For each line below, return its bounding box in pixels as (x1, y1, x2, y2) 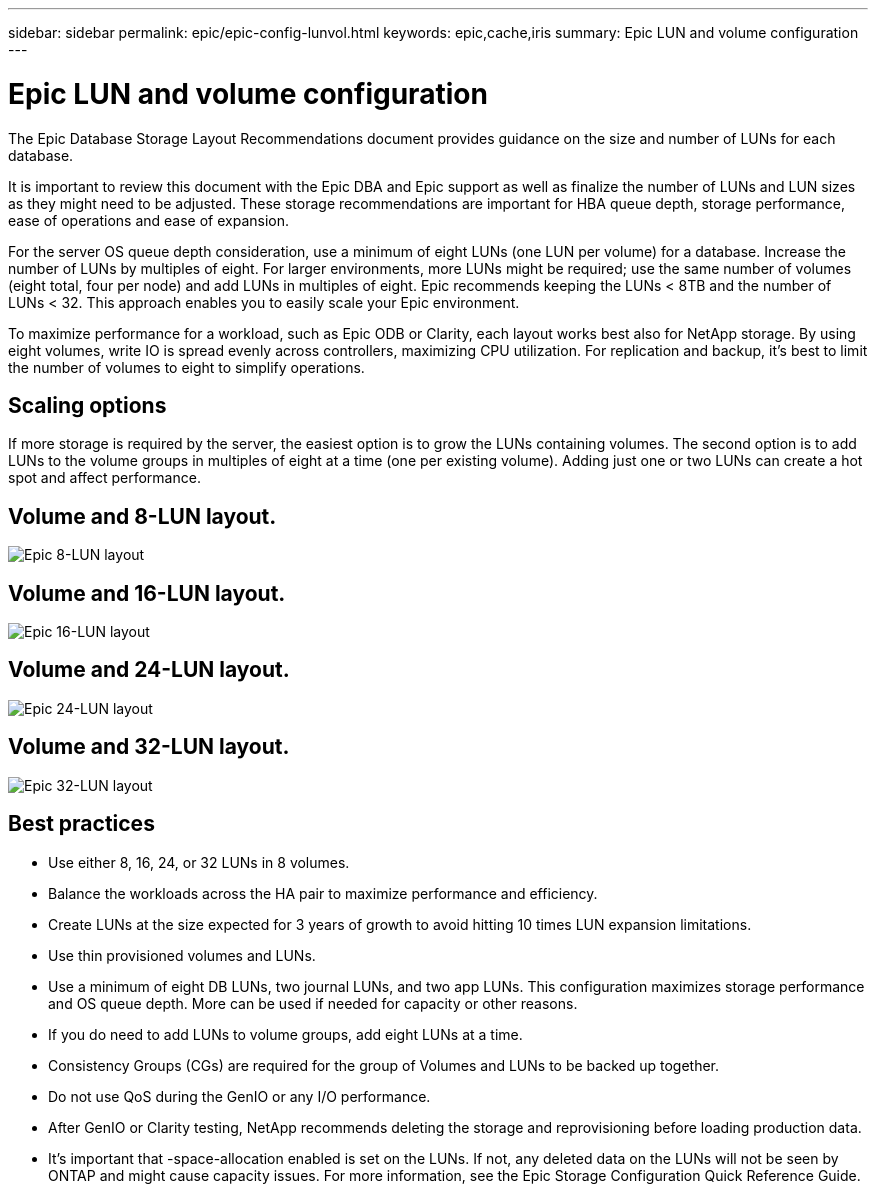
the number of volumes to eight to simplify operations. (8, 358, 365, 376)
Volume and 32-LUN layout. (8, 734, 290, 760)
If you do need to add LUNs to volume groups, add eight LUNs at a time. (48, 1025, 523, 1043)
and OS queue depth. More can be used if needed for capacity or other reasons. (48, 994, 578, 1012)
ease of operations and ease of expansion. (8, 211, 290, 229)
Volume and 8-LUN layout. (8, 503, 277, 529)
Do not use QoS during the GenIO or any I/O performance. (48, 1087, 431, 1105)
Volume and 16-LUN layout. (8, 580, 286, 606)
